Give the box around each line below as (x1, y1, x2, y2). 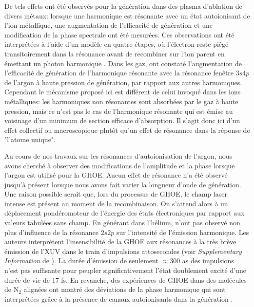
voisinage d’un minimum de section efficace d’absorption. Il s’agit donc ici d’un (4, 115, 240, 126)
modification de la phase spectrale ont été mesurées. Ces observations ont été (4, 29, 234, 39)
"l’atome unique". (4, 134, 56, 144)
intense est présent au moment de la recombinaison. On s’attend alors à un (4, 198, 228, 208)
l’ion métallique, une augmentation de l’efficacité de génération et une (4, 20, 213, 30)
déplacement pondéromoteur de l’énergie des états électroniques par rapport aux (4, 208, 245, 218)
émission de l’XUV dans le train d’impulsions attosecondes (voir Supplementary (4, 246, 242, 256)
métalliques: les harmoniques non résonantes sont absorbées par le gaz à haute (4, 96, 238, 106)
